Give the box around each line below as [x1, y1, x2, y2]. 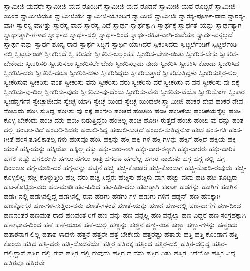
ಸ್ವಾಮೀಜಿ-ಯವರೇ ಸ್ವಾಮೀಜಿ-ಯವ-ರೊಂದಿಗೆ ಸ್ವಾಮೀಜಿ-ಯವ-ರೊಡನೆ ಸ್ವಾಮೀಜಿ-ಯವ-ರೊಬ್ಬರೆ [4, 1, 213, 11]
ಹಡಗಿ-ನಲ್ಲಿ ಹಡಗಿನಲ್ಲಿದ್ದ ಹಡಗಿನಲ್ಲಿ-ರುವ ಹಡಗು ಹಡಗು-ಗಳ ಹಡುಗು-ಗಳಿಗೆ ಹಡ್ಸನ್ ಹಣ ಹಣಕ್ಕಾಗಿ [4, 191, 221, 201]
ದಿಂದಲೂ [4, 162, 25, 173]
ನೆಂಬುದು [4, 105, 24, 115]
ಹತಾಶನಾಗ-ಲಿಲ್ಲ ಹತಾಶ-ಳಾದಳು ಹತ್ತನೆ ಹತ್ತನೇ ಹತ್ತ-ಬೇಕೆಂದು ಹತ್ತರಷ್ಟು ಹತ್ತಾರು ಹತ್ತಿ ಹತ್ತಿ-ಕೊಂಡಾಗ [4, 229, 227, 239]
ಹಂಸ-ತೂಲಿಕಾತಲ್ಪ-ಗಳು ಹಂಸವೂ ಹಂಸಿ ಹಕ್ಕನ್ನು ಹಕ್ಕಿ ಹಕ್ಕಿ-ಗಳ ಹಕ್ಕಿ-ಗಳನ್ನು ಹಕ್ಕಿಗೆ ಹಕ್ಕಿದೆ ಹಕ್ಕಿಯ [15, 134, 225, 144]
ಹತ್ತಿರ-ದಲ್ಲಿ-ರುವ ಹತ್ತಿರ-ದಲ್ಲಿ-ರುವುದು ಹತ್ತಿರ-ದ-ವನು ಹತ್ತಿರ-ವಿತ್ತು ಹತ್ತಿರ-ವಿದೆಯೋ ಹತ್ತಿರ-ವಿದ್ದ [27, 248, 235, 258]
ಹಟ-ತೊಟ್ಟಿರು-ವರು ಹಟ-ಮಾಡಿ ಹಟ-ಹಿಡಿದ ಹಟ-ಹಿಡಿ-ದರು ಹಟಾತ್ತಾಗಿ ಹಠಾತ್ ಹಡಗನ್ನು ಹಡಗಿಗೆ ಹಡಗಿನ [4, 181, 237, 191]
